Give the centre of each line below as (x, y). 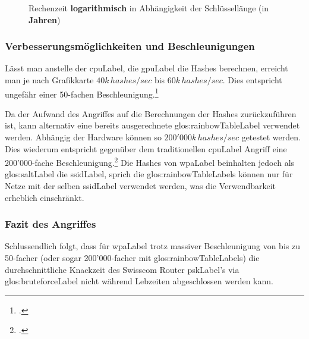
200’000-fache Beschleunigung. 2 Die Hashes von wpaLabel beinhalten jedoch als (150, 161)
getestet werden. (271, 137)
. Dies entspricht (252, 80)
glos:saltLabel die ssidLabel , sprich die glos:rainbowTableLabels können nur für (149, 174)
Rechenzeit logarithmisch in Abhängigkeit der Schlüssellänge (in (149, 8)
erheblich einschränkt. (45, 197)
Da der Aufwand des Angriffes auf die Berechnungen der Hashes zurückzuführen (151, 113)
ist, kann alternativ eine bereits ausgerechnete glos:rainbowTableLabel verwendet (152, 125)
